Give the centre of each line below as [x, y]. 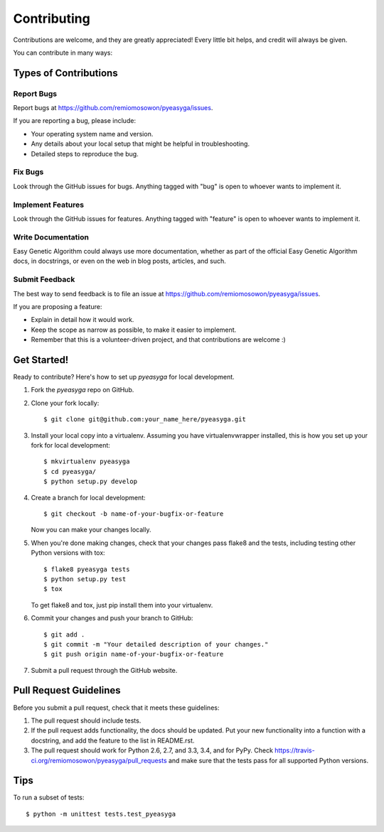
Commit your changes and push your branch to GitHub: [112, 618]
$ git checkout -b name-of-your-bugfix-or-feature [134, 514]
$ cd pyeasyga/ [70, 471]
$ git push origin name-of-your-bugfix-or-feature [134, 654]
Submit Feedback [44, 279]
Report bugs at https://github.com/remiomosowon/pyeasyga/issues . [113, 108]
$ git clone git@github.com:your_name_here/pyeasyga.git [145, 420]
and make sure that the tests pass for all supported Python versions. [268, 760]
